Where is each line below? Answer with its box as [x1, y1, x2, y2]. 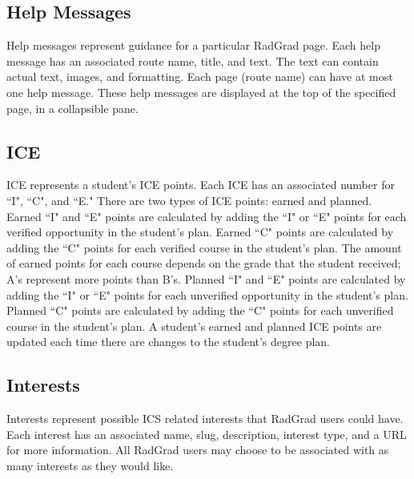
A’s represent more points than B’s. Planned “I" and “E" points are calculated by [6, 270, 406, 287]
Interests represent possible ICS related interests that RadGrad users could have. [6, 410, 404, 427]
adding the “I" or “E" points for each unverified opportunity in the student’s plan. [6, 286, 408, 303]
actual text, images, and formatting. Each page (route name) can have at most [6, 68, 393, 85]
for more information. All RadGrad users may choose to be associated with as [6, 441, 389, 458]
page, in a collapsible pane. [6, 99, 139, 116]
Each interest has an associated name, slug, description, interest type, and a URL [6, 425, 407, 442]
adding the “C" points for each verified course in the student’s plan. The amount [6, 239, 402, 256]
